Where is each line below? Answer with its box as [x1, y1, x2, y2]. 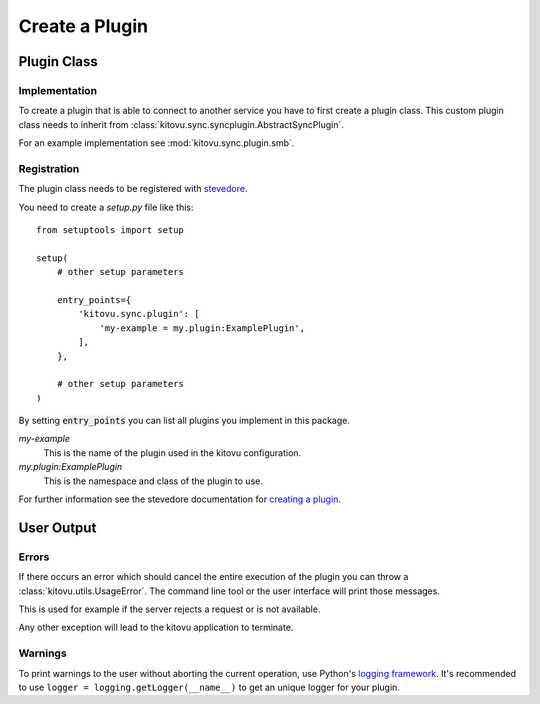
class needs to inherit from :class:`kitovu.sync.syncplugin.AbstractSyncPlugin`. [18, 118, 344, 130]
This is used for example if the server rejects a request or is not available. [18, 603, 321, 615]
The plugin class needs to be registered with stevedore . [18, 183, 248, 195]
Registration [18, 161, 80, 175]
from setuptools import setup [36, 225, 185, 236]
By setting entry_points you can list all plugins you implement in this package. [18, 415, 350, 427]
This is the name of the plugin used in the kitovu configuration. [43, 446, 302, 459]
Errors [18, 550, 50, 564]
